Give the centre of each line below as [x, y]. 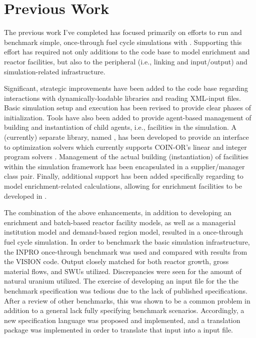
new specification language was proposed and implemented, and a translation [122, 320]
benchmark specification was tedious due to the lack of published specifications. [126, 290]
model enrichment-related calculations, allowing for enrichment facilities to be [123, 186]
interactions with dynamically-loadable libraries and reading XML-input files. [122, 98]
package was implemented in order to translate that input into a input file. [119, 330]
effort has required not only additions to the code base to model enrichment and [127, 52]
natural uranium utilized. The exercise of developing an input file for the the [121, 281]
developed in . [25, 195]
